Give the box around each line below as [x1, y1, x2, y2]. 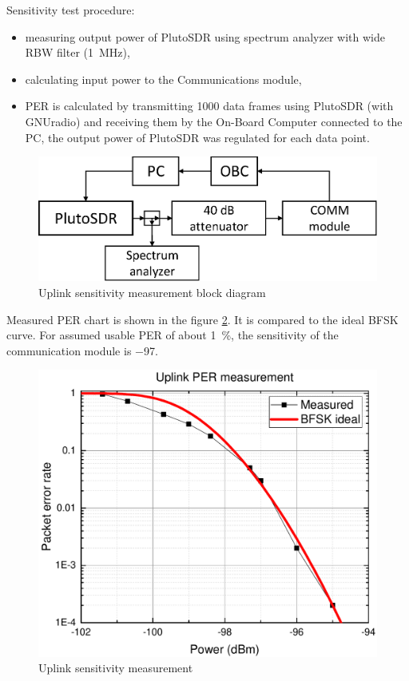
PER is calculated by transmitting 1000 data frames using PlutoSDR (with [25, 97, 394, 114]
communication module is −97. [6, 342, 158, 358]
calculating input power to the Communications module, [25, 70, 302, 87]
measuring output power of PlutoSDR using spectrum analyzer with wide [25, 28, 385, 45]
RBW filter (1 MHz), [25, 44, 130, 61]
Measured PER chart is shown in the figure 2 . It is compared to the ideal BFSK [6, 311, 399, 327]
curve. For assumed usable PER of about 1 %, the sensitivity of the [6, 327, 339, 343]
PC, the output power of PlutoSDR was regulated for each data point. [25, 129, 370, 145]
